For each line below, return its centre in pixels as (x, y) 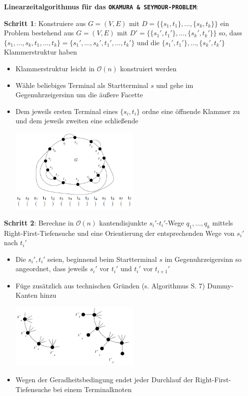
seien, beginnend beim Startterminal (102, 259)
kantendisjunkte (123, 222)
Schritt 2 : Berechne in (39, 222)
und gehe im (175, 85)
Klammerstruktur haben (41, 52)
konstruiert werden (148, 69)
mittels (223, 222)
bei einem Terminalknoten (92, 389)
